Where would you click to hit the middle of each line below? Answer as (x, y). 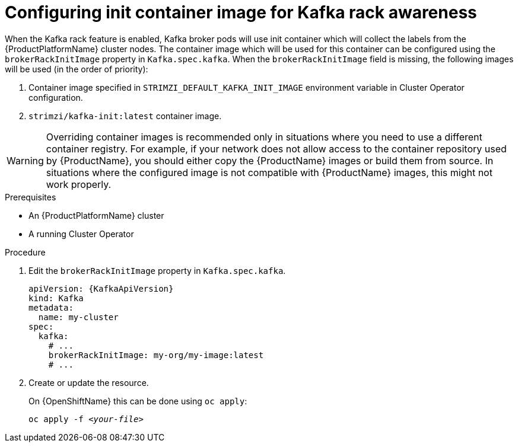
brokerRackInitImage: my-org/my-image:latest (156, 355)
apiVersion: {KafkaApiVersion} (101, 288)
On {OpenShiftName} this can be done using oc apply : (138, 401)
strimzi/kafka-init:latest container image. (125, 116)
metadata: (51, 307)
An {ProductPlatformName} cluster (96, 215)
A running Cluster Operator (81, 234)
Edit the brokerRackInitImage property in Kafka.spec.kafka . (157, 270)
